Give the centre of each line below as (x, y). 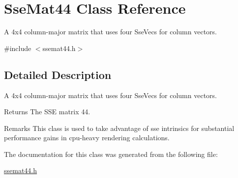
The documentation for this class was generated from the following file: (111, 154)
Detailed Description (58, 74)
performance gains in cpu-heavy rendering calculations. (87, 138)
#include (18, 48)
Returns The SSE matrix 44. (47, 112)
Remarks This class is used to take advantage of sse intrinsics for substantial (119, 128)
